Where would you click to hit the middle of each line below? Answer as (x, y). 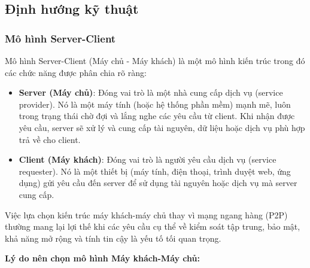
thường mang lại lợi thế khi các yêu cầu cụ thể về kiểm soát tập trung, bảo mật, (153, 226)
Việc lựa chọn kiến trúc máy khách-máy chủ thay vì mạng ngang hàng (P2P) (146, 214)
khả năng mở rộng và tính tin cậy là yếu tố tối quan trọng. (113, 238)
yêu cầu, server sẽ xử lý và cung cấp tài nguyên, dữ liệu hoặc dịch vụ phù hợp (162, 127)
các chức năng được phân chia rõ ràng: (76, 72)
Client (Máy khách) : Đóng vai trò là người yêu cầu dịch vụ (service (148, 159)
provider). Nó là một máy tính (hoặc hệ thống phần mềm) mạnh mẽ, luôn (155, 104)
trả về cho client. (50, 139)
